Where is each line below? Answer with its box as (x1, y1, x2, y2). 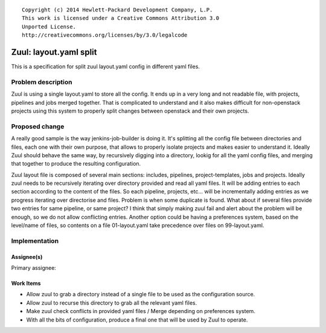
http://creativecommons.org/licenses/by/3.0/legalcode (22, 32, 188, 39)
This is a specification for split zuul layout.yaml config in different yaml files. (11, 63, 200, 70)
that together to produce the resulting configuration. (11, 160, 141, 167)
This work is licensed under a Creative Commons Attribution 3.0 (22, 15, 220, 22)
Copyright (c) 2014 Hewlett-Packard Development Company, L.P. (22, 7, 213, 13)
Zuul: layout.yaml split (11, 47, 97, 57)
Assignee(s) (11, 253, 43, 260)
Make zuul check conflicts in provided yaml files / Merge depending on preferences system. (26, 308, 256, 315)
